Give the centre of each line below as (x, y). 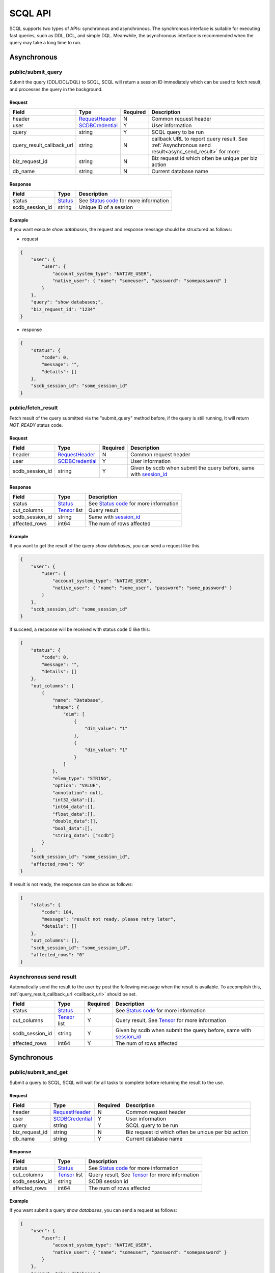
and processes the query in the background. (56, 89)
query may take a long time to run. (45, 43)
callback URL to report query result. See (200, 139)
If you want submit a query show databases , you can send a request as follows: (93, 1210)
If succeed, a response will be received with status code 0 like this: (80, 629)
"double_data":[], (75, 821)
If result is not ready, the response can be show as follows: (71, 884)
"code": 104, (58, 912)
